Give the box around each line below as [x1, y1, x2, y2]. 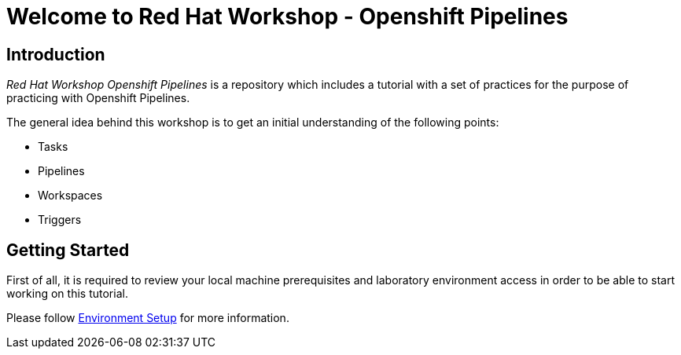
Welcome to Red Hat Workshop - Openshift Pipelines [6, 3, 569, 30]
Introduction [6, 44, 105, 64]
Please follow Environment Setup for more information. [6, 311, 289, 325]
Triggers [38, 213, 82, 227]
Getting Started [6, 240, 130, 260]
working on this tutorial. [6, 287, 128, 301]
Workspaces [38, 188, 103, 203]
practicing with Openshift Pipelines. [6, 91, 190, 105]
